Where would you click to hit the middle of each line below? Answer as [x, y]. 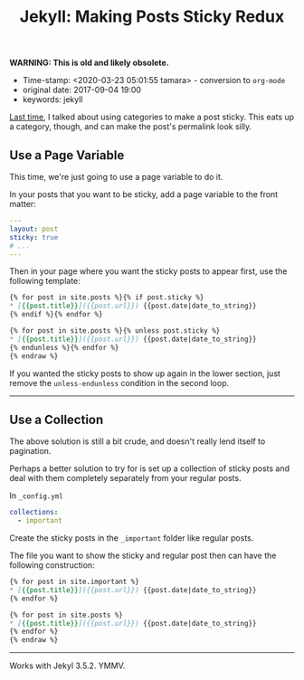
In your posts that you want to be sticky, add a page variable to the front [144, 194]
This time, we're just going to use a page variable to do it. [116, 177]
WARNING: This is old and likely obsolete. [89, 63]
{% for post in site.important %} [75, 582]
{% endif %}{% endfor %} [56, 315]
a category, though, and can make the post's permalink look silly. [131, 127]
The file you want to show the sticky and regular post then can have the [143, 556]
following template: [45, 281]
